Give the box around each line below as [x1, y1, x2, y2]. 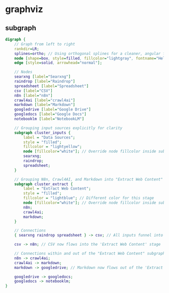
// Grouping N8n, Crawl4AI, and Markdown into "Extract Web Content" [14, 177, 163, 182]
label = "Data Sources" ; [23, 135, 75, 140]
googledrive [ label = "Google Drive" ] [14, 107, 92, 112]
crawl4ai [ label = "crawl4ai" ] [14, 97, 75, 103]
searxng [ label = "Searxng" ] [14, 74, 71, 79]
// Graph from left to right [14, 41, 75, 46]
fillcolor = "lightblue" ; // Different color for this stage [23, 196, 154, 201]
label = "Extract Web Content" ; [23, 186, 92, 191]
